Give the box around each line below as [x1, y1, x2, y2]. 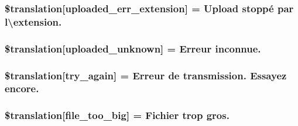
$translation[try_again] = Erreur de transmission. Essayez [5, 68, 287, 82]
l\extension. [5, 14, 62, 29]
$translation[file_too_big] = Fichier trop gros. [5, 108, 230, 123]
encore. [5, 81, 39, 96]
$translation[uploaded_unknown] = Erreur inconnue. [5, 41, 261, 55]
